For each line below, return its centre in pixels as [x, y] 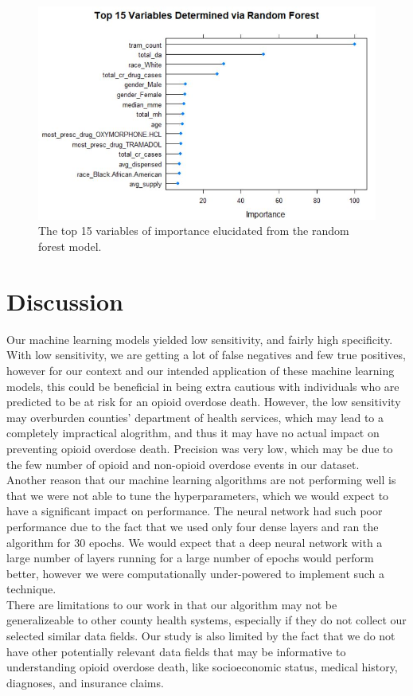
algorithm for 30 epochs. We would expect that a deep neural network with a [195, 542]
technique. [31, 589]
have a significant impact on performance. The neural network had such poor [195, 511]
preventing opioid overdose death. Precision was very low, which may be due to [200, 448]
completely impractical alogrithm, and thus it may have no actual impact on [193, 433]
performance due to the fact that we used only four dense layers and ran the [193, 526]
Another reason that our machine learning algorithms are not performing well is [201, 480]
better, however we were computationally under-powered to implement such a [196, 573]
